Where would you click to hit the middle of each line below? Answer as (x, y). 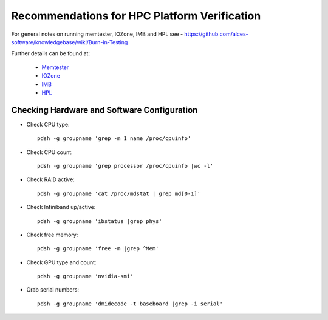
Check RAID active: (51, 179)
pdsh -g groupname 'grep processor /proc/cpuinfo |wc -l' (125, 166)
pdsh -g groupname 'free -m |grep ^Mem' (98, 249)
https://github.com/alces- (216, 34)
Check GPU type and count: (61, 262)
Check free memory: (52, 235)
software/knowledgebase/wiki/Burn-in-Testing (70, 42)
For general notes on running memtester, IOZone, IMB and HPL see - (97, 34)
